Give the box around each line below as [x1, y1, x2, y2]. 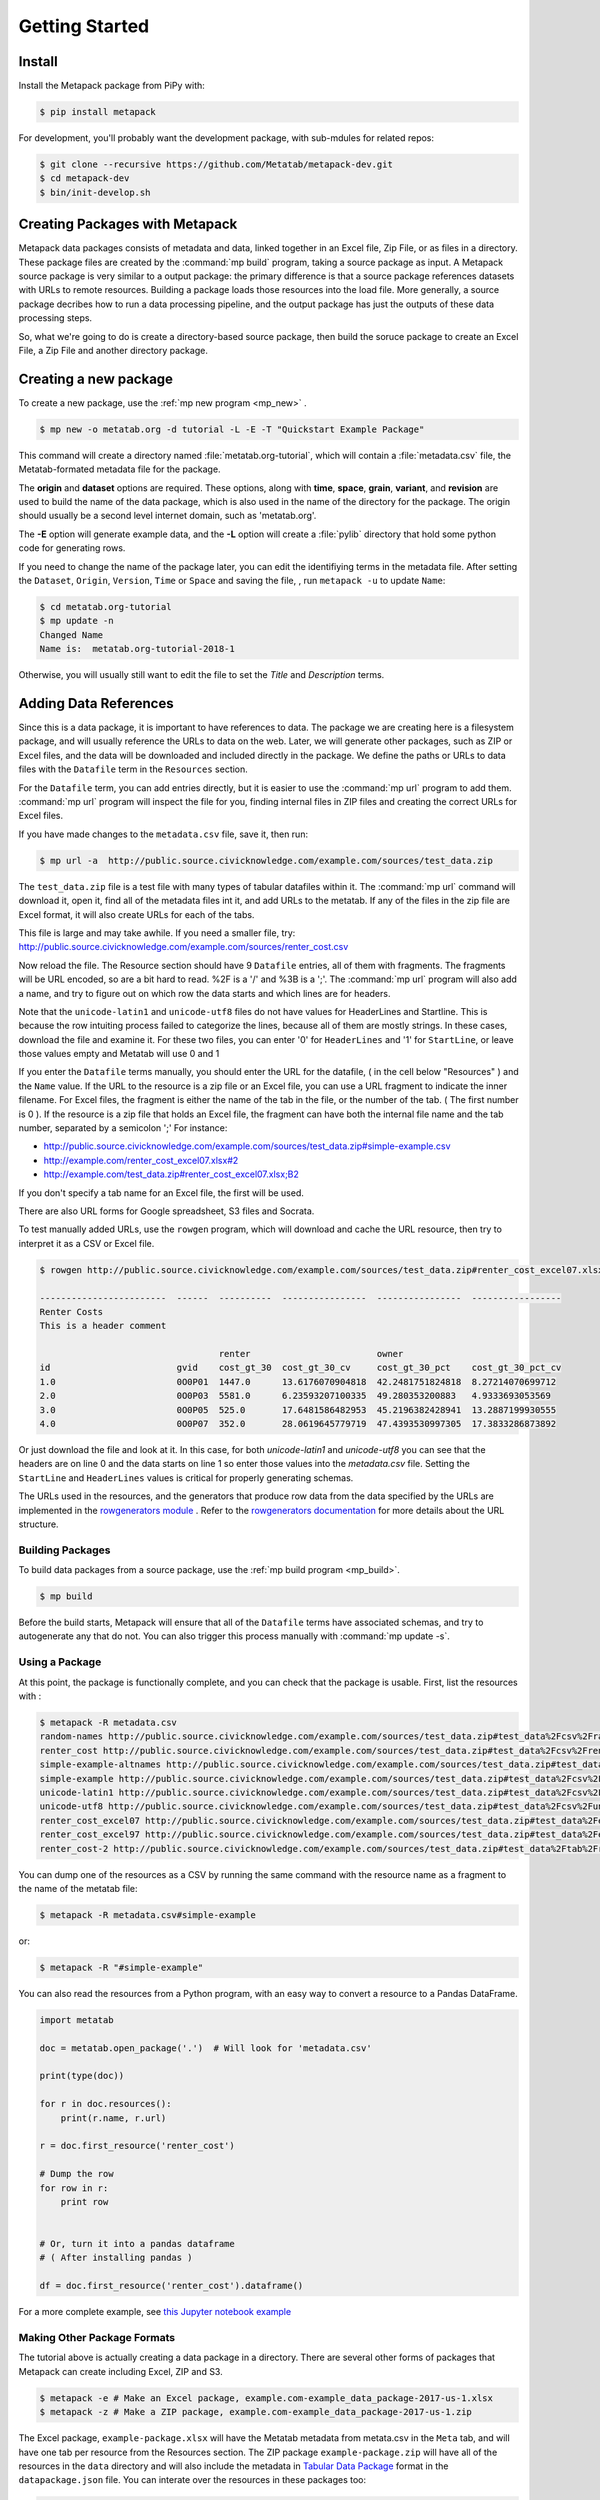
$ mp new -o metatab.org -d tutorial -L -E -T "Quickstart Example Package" [39, 423, 425, 435]
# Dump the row [39, 2168, 114, 2180]
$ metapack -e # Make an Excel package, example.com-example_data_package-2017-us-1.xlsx [39, 2392, 494, 2404]
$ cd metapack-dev [39, 173, 130, 184]
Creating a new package [18, 370, 174, 387]
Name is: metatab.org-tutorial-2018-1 [39, 643, 235, 655]
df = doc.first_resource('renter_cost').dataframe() [39, 2280, 304, 2292]
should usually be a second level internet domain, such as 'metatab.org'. [18, 510, 317, 522]
